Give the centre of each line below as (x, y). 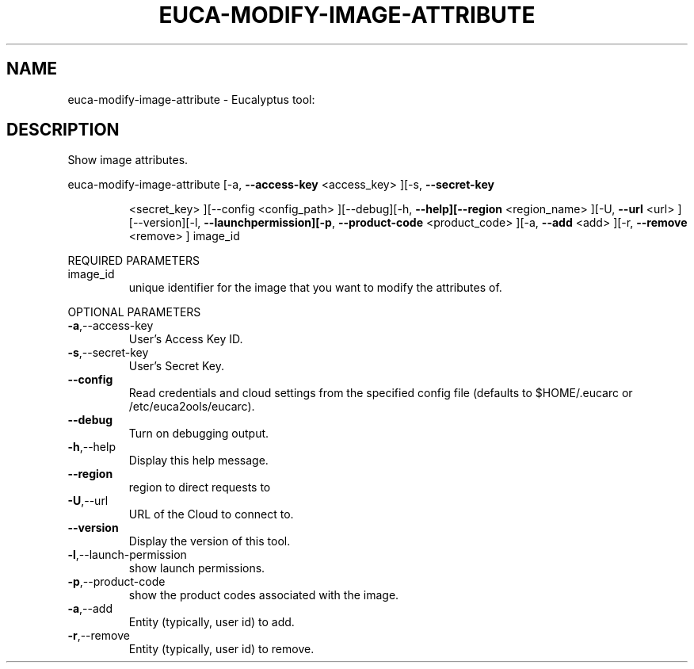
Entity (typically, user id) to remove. (221, 649)
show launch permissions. (197, 568)
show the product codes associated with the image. (264, 595)
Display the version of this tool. (210, 541)
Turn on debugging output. (199, 434)
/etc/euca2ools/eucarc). (192, 407)
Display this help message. (198, 461)
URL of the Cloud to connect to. (211, 514)
